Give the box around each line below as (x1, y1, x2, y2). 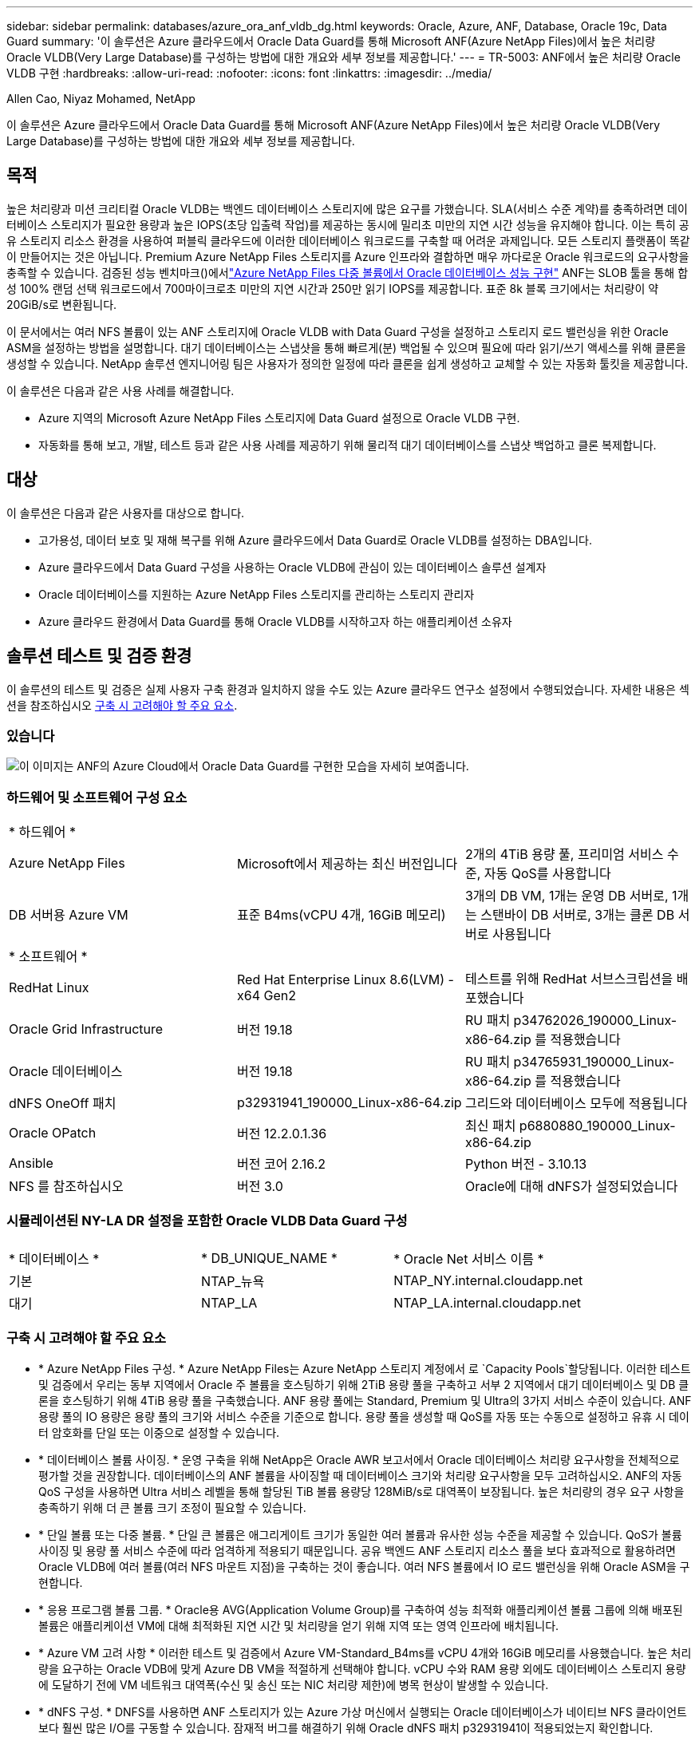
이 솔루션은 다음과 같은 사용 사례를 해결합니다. (6, 383, 235, 398)
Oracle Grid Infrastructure (9, 1021, 164, 1038)
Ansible (9, 1155, 53, 1172)
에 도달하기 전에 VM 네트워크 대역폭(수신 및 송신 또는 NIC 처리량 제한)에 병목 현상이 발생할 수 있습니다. (38, 1677, 549, 1692)
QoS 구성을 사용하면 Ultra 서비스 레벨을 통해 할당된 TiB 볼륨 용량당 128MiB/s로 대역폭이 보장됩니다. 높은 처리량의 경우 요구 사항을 (38, 1484, 685, 1498)
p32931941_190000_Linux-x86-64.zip (236, 1094, 462, 1111)
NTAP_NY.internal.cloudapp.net (393, 1272, 583, 1288)
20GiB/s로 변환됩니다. (6, 297, 117, 311)
